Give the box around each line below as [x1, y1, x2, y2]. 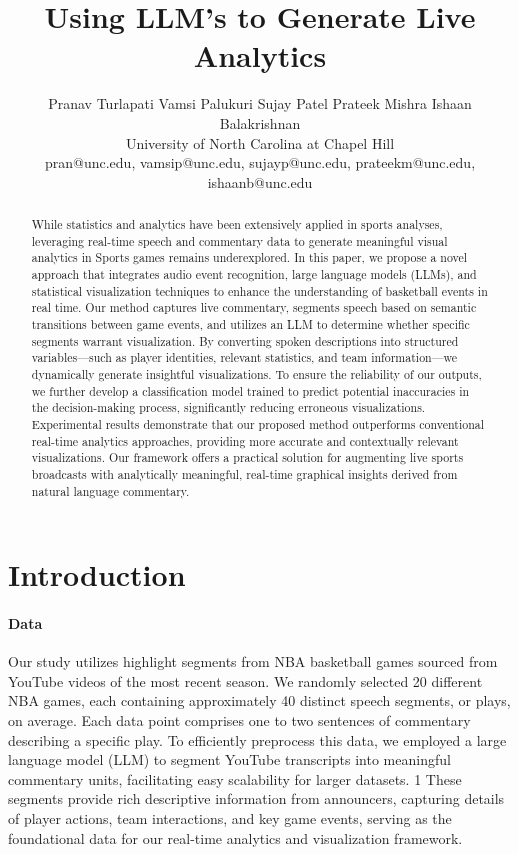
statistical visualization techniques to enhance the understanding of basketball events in [31, 282, 488, 299]
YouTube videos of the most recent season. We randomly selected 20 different [8, 670, 483, 691]
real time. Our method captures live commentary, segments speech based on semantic [31, 299, 477, 316]
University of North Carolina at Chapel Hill [125, 132, 395, 153]
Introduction [8, 554, 186, 595]
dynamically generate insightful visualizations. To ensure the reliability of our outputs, [31, 365, 482, 382]
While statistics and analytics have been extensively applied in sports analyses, [31, 216, 443, 233]
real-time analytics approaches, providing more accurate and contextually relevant [31, 432, 459, 449]
